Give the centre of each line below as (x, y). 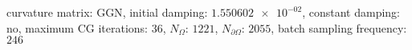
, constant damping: (351, 12)
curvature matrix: (50, 12)
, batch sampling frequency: (339, 27)
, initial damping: (165, 12)
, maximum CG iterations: (83, 27)
